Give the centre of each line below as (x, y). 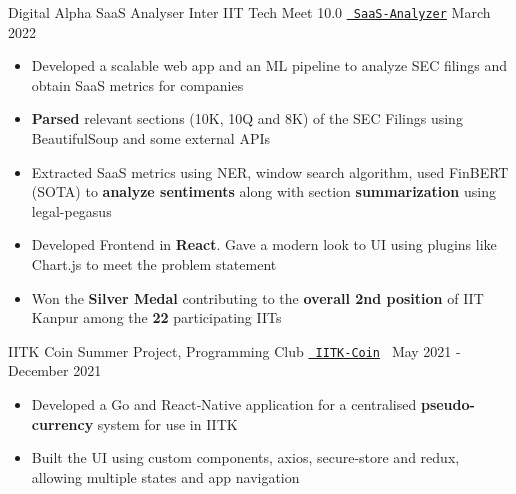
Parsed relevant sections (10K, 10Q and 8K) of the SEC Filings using (247, 118)
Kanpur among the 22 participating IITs (156, 317)
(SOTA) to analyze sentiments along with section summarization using (263, 191)
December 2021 (55, 370)
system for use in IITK (167, 423)
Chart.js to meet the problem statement (154, 264)
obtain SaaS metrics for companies (137, 84)
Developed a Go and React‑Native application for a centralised (224, 404)
